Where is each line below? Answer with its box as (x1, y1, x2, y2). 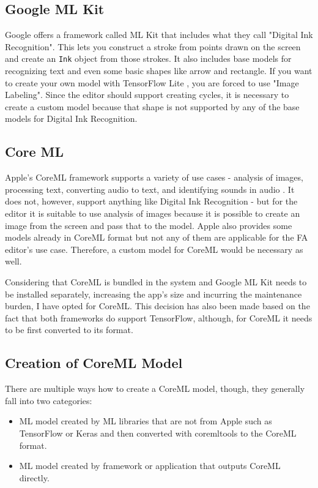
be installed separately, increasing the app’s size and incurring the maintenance (5, 287, 302, 300)
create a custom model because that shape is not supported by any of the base (5, 100, 300, 113)
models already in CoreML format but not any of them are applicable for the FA (5, 231, 308, 244)
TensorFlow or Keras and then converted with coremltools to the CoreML (19, 426, 297, 439)
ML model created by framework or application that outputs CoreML (19, 459, 281, 472)
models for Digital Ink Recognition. (5, 112, 138, 125)
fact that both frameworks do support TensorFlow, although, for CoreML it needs (5, 311, 312, 324)
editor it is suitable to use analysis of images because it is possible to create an (5, 207, 300, 219)
